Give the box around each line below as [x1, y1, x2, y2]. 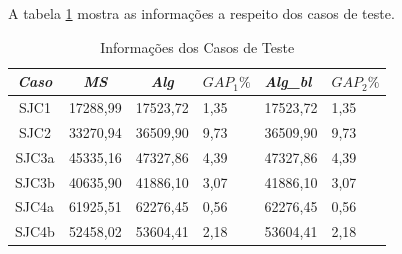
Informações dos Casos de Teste [100, 36, 295, 57]
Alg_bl [264, 71, 312, 92]
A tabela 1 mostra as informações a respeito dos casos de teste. [8, 3, 395, 23]
